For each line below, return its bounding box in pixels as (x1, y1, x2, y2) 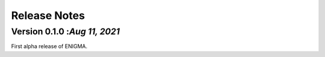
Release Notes (11, 9, 85, 22)
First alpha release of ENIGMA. (11, 43, 87, 50)
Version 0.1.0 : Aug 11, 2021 (11, 26, 120, 37)
